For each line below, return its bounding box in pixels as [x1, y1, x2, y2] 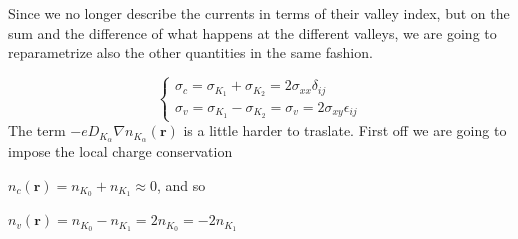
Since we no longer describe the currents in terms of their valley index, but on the [8, 3, 510, 23]
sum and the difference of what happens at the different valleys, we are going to [8, 22, 497, 43]
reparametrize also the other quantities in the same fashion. [8, 42, 373, 63]
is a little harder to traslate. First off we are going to [183, 120, 507, 141]
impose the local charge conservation [8, 140, 233, 161]
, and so [157, 174, 206, 195]
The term [8, 120, 66, 141]
